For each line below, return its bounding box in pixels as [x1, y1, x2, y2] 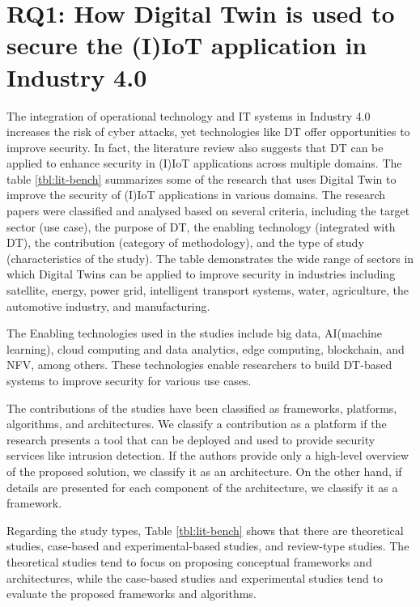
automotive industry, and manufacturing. [6, 297, 210, 314]
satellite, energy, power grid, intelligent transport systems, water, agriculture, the [6, 282, 409, 299]
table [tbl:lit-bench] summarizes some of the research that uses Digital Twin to [6, 170, 397, 187]
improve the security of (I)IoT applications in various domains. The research [6, 186, 386, 203]
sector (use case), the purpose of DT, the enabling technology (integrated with [6, 218, 396, 235]
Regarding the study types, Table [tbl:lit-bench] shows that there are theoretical [6, 521, 404, 538]
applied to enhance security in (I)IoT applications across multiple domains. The [6, 155, 402, 172]
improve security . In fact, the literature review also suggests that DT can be [6, 138, 384, 155]
